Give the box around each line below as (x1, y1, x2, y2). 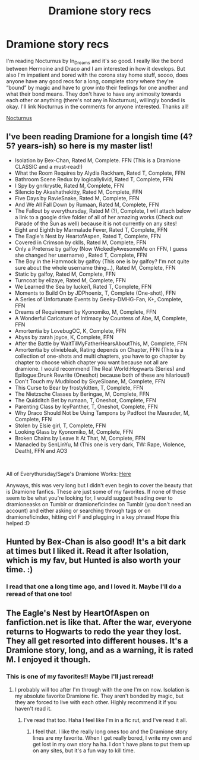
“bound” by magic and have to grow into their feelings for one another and (6, 84, 188, 91)
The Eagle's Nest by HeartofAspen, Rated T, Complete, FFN (14, 232, 162, 239)
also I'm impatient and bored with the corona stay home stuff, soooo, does (6, 71, 188, 78)
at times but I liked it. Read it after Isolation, (6, 545, 169, 556)
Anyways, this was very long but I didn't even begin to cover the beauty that (6, 481, 192, 488)
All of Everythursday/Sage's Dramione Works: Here (6, 470, 132, 477)
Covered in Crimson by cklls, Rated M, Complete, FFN (14, 239, 147, 246)
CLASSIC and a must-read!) (14, 163, 83, 170)
